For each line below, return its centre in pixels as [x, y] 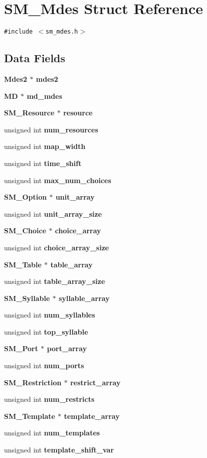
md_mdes [45, 96]
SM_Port [21, 348]
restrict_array [95, 382]
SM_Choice [25, 231]
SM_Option [26, 197]
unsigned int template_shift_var [59, 450]
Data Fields [35, 58]
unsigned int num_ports [44, 365]
